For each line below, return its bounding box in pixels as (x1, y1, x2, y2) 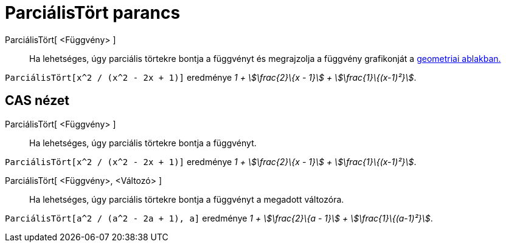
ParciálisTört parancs (5, 2, 181, 23)
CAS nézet (5, 93, 70, 109)
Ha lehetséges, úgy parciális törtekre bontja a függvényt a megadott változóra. (29, 194, 344, 205)
